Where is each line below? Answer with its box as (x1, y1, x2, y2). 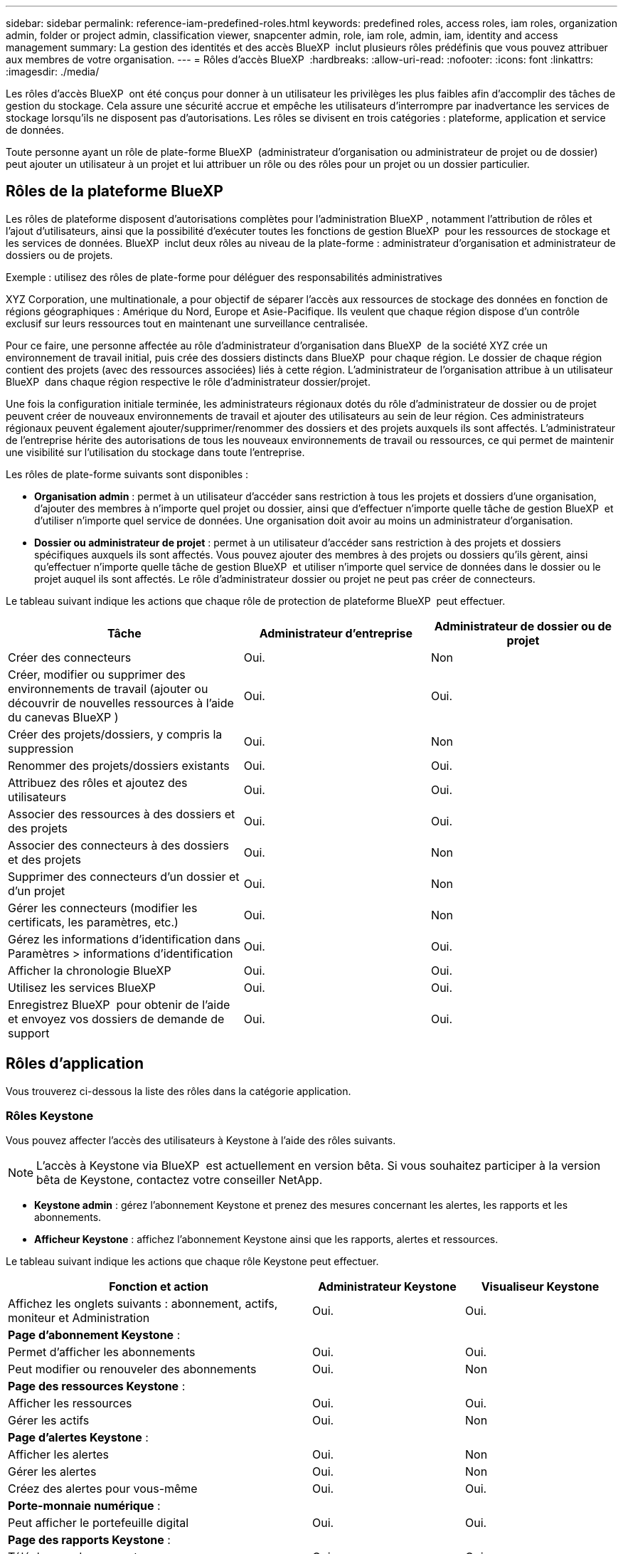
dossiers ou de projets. (6, 248, 113, 261)
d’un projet (8, 883, 65, 898)
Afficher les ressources (8, 1396, 132, 1411)
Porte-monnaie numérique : (8, 1498, 161, 1513)
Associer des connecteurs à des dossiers (8, 837, 229, 852)
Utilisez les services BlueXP (8, 980, 156, 995)
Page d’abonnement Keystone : (8, 1328, 181, 1343)
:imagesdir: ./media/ (6, 65, 100, 78)
